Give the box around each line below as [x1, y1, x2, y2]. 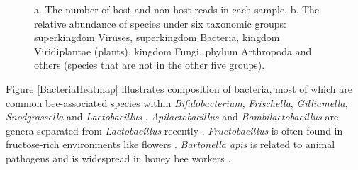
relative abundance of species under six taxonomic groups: [34, 16, 286, 30]
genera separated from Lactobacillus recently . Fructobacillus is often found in [6, 123, 343, 137]
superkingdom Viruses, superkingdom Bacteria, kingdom [34, 30, 280, 45]
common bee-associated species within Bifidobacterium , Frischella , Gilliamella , [6, 95, 348, 110]
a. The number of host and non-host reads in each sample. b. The [34, 2, 320, 16]
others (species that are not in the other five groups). [34, 57, 265, 72]
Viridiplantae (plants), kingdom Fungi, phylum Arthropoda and [34, 43, 312, 58]
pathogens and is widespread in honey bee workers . [6, 150, 231, 165]
